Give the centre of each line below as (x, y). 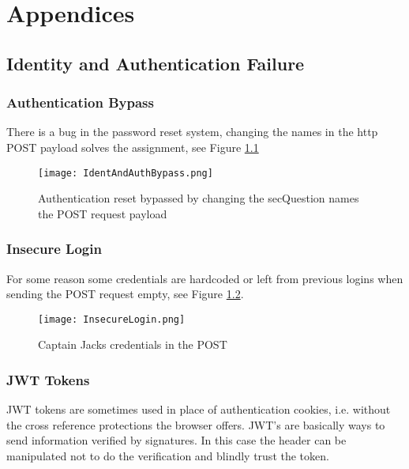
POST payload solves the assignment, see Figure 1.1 (133, 147)
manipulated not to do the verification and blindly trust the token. (168, 456)
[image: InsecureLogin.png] (112, 319)
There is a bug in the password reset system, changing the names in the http (192, 132)
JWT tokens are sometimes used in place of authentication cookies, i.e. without (199, 409)
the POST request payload (103, 213)
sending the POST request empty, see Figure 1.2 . (125, 294)
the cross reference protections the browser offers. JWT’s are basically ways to (196, 424)
